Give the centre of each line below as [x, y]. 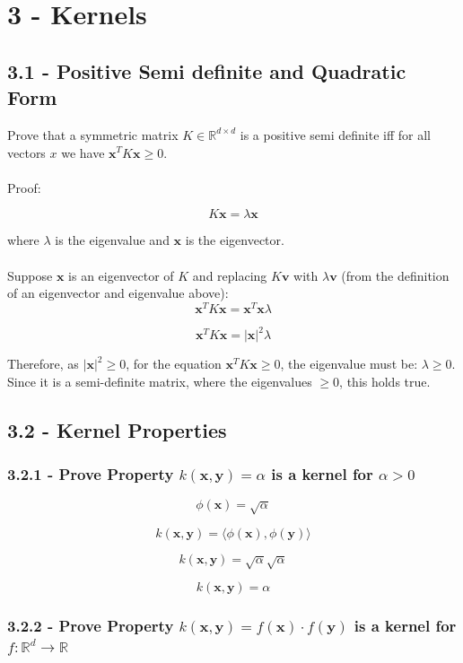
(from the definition [395, 275]
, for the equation [174, 364]
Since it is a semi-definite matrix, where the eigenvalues [160, 381]
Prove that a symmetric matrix [93, 134]
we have [83, 152]
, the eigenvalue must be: [349, 364]
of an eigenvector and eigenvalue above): [118, 293]
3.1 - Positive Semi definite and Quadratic [207, 70]
